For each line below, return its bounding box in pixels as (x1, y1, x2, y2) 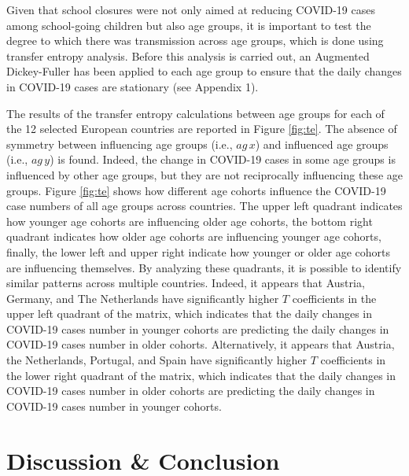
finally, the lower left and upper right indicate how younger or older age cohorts (6, 243, 391, 260)
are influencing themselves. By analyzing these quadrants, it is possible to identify (6, 259, 402, 275)
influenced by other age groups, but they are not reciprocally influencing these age (6, 166, 403, 183)
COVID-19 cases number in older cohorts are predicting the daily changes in (6, 382, 375, 399)
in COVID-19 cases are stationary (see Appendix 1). (6, 78, 259, 94)
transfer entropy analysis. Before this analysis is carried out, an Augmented (6, 47, 370, 64)
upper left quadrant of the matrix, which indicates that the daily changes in (6, 305, 373, 322)
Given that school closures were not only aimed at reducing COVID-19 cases (6, 2, 375, 17)
